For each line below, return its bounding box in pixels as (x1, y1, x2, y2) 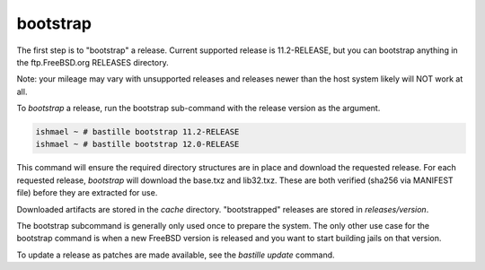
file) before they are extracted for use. (16, 187, 158, 198)
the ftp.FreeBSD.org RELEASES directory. (16, 57, 170, 67)
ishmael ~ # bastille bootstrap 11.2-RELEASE (35, 126, 240, 137)
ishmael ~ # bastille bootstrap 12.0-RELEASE (35, 139, 240, 150)
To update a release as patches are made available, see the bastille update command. (16, 249, 336, 260)
